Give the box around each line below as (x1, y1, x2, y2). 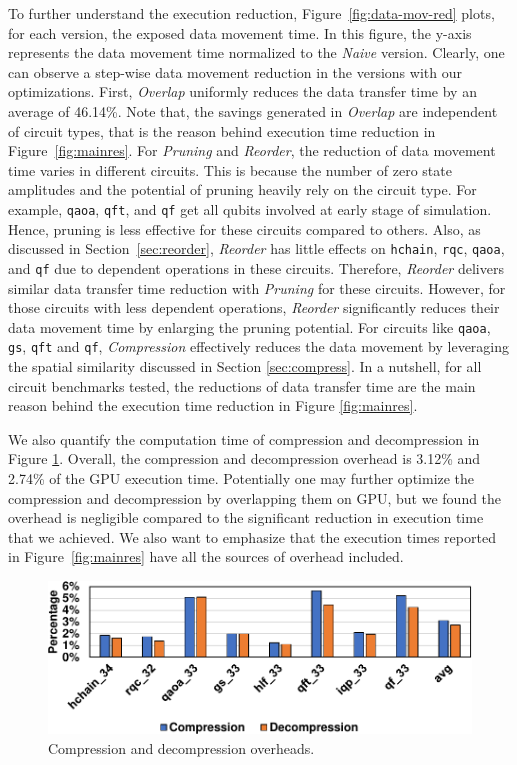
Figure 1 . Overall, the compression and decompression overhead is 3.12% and (8, 448, 481, 469)
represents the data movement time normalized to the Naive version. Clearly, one (8, 42, 505, 63)
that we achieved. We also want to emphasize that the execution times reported (8, 526, 496, 547)
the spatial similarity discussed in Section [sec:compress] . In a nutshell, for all (8, 356, 482, 376)
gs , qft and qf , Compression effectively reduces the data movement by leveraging (8, 336, 510, 357)
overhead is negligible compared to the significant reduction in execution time (8, 507, 484, 528)
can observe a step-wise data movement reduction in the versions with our (8, 61, 462, 82)
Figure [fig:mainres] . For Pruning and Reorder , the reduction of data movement (8, 140, 496, 161)
